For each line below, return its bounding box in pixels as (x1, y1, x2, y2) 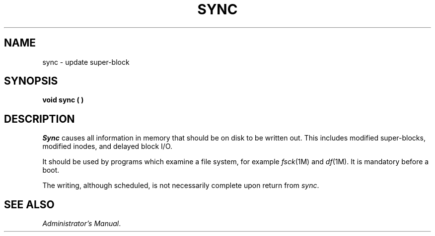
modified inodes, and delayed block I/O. (42, 142, 173, 151)
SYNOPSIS (4, 75, 58, 88)
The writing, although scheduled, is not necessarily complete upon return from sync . (42, 181, 319, 190)
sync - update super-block (42, 57, 130, 66)
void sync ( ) (42, 95, 84, 104)
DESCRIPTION (4, 112, 75, 125)
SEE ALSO (4, 198, 55, 211)
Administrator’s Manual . (42, 219, 121, 228)
